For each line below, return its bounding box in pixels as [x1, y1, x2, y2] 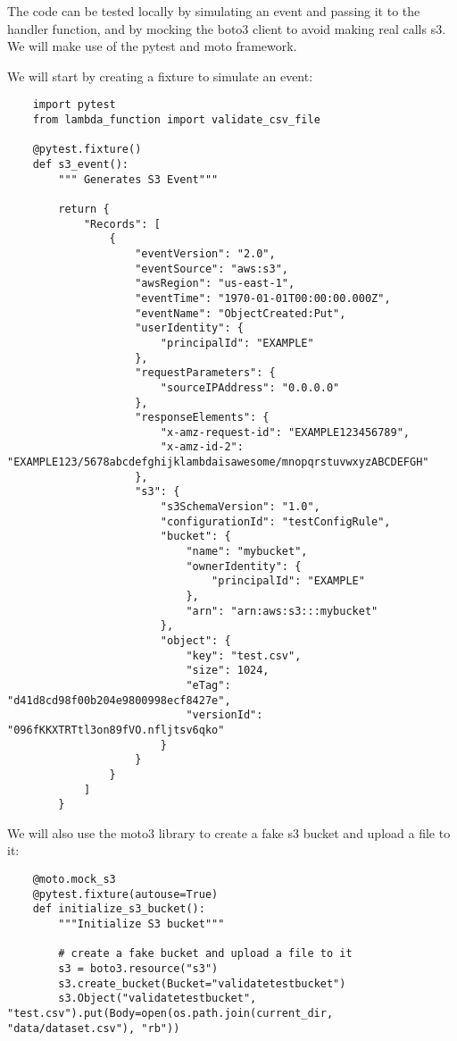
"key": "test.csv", [186, 649, 302, 662]
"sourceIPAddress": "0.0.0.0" [160, 381, 340, 394]
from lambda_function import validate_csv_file [32, 113, 320, 127]
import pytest [32, 98, 116, 112]
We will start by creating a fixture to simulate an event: [7, 66, 313, 85]
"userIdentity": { [135, 322, 244, 335]
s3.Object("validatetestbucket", [58, 992, 257, 1005]
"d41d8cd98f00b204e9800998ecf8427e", [7, 693, 231, 707]
